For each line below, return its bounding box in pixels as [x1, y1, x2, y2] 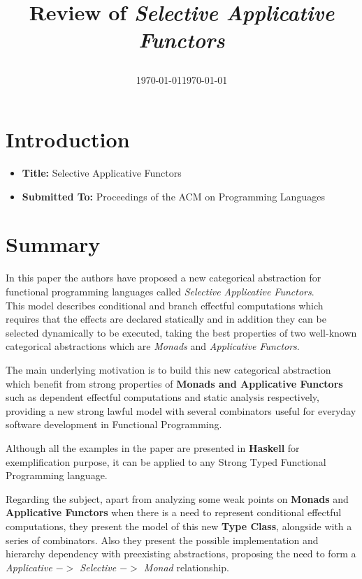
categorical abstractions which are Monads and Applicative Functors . [6, 339, 300, 353]
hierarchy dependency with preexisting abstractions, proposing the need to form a [6, 546, 356, 561]
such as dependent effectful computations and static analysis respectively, [6, 390, 319, 404]
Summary [6, 230, 101, 258]
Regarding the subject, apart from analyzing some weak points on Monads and [6, 491, 349, 506]
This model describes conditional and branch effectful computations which [6, 298, 324, 312]
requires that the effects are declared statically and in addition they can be [6, 312, 326, 326]
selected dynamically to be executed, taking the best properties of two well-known [6, 325, 357, 339]
